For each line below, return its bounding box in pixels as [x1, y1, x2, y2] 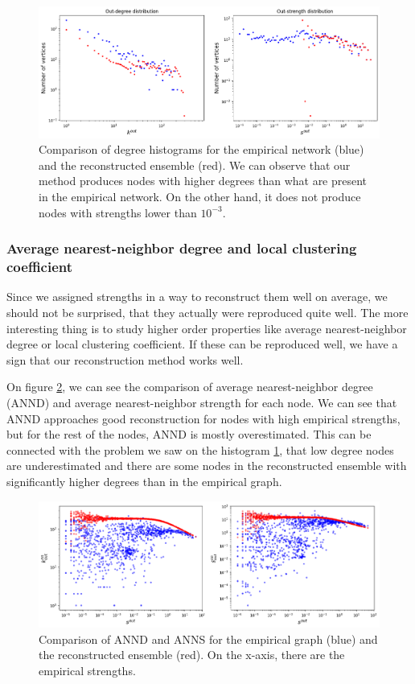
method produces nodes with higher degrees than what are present [39, 172, 368, 189]
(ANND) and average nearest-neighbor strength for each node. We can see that [6, 394, 397, 410]
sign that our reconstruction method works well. [6, 351, 244, 368]
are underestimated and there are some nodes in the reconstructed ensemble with [6, 457, 407, 474]
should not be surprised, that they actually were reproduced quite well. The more [6, 304, 409, 320]
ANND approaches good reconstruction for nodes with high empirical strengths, [6, 410, 401, 426]
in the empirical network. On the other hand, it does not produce [39, 188, 361, 205]
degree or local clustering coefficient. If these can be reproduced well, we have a [6, 336, 398, 352]
